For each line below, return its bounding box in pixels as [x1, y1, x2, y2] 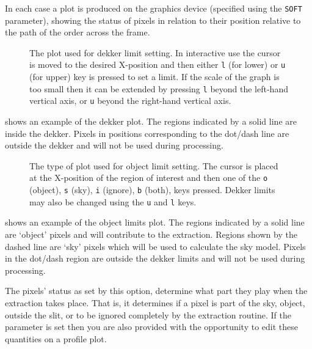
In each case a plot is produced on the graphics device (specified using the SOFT [5, 2, 302, 14]
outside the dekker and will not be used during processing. [5, 139, 223, 152]
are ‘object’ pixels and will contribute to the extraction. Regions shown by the [5, 227, 297, 240]
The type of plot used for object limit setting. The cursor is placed [29, 159, 278, 172]
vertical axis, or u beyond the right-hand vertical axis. [29, 94, 231, 107]
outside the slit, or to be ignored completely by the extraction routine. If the [5, 308, 291, 321]
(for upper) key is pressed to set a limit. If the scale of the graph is [29, 70, 280, 83]
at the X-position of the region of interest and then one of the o [29, 171, 268, 184]
